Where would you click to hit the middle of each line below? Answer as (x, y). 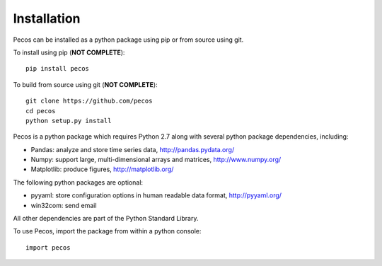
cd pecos (41, 111)
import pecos (48, 247)
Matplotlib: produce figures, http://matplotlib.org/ (102, 169)
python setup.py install (69, 121)
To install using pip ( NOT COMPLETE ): (69, 52)
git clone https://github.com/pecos (89, 101)
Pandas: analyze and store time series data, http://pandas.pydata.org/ (133, 149)
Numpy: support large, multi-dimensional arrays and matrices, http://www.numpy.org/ (156, 160)
